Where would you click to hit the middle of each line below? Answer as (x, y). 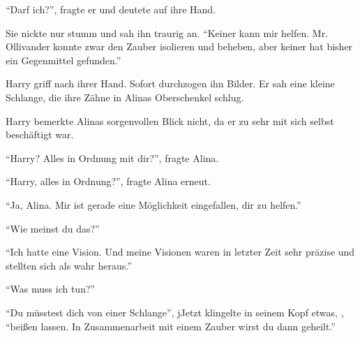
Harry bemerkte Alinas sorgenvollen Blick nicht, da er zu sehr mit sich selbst (170, 120)
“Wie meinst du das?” (53, 228)
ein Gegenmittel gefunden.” (63, 60)
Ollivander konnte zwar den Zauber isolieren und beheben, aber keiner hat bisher (179, 46)
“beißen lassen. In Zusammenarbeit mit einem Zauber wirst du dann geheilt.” (171, 326)
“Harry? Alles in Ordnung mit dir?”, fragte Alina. (112, 157)
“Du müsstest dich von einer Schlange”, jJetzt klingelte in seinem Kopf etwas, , (175, 312)
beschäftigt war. (40, 134)
